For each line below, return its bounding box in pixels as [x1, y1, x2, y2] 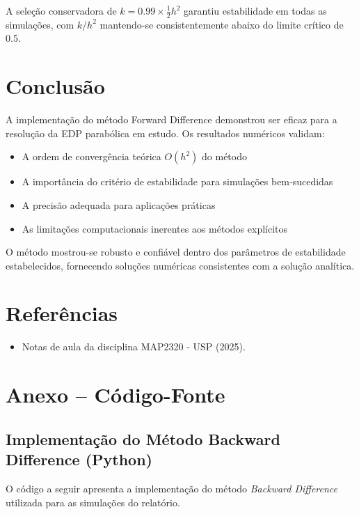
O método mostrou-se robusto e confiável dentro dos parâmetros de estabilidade [6, 244, 346, 259]
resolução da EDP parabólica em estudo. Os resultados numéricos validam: [6, 125, 325, 140]
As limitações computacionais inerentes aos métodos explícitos [22, 221, 288, 235]
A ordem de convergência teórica [22, 149, 161, 164]
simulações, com [6, 17, 74, 31]
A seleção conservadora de [6, 3, 117, 17]
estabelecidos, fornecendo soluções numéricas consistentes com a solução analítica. [6, 258, 355, 272]
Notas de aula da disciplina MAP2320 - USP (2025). [22, 339, 246, 354]
